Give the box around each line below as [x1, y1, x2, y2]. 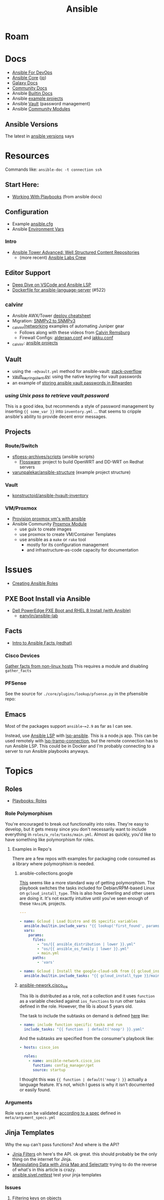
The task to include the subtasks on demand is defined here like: [19, 1013, 150, 1018]
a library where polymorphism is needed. [12, 861, 95, 867]
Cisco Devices [5, 652, 40, 659]
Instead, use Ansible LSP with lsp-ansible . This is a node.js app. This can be [5, 733, 158, 738]
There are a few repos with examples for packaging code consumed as [12, 855, 156, 862]
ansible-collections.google [19, 870, 73, 877]
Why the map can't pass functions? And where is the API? [5, 1141, 120, 1147]
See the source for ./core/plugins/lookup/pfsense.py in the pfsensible [5, 691, 148, 697]
